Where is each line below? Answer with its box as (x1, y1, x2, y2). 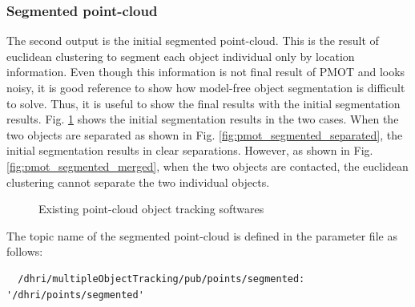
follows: (6, 243, 43, 260)
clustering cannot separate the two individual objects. (6, 173, 270, 190)
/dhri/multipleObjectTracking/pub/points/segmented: (18, 273, 305, 285)
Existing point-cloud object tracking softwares (38, 200, 264, 217)
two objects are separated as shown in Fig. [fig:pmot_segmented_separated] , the (6, 126, 403, 143)
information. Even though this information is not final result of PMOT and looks (6, 63, 405, 80)
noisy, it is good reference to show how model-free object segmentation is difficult (6, 79, 405, 95)
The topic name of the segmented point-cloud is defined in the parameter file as (6, 227, 397, 244)
